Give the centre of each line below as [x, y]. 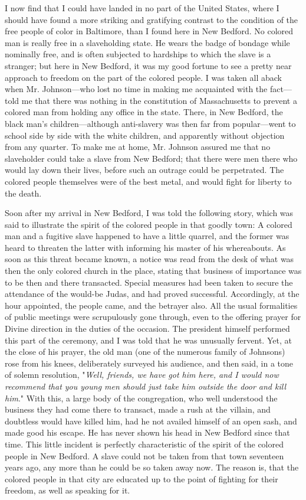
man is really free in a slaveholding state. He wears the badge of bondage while [147, 42]
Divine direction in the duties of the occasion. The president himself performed [147, 329]
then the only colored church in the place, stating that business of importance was [153, 271]
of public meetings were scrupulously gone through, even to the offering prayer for [153, 317]
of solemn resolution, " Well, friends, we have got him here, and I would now [142, 375]
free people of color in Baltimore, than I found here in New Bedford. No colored [149, 31]
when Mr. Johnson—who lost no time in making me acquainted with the [136, 89]
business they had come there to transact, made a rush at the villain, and [138, 409]
